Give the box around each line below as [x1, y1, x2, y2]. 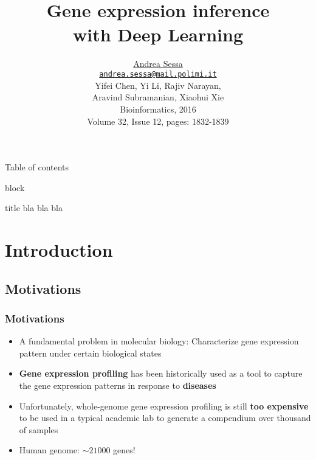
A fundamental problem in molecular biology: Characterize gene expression [19, 335, 299, 347]
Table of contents [5, 161, 69, 173]
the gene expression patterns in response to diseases [19, 379, 216, 392]
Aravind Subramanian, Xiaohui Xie [92, 91, 224, 103]
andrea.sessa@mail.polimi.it [99, 70, 217, 79]
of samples [19, 423, 58, 436]
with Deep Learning [72, 21, 244, 46]
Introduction [5, 237, 113, 262]
